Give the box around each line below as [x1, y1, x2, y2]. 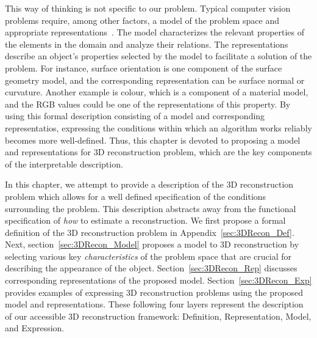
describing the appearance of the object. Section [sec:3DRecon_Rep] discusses [5, 262, 297, 274]
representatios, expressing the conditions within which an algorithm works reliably [5, 121, 312, 134]
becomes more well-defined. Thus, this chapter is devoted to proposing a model [5, 133, 301, 146]
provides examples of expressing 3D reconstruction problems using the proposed [5, 285, 304, 298]
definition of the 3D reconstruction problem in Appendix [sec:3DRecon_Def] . [5, 226, 294, 238]
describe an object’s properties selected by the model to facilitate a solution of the [5, 50, 312, 62]
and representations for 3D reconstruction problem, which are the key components [5, 145, 312, 158]
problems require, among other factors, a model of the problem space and [5, 13, 280, 26]
